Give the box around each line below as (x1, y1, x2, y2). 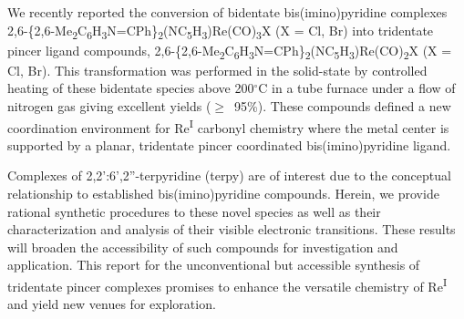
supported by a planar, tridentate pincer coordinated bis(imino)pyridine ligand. (7, 135, 451, 154)
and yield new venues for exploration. (7, 294, 216, 314)
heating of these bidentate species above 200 (7, 78, 254, 98)
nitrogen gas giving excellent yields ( (7, 97, 211, 116)
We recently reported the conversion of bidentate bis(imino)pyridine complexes (7, 3, 448, 21)
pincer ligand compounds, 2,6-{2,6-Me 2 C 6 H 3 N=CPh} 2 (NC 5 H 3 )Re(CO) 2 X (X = (7, 40, 452, 62)
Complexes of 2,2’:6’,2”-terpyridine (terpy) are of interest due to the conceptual (7, 166, 451, 185)
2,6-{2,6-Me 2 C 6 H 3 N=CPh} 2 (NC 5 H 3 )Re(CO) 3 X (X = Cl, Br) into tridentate (7, 20, 434, 42)
